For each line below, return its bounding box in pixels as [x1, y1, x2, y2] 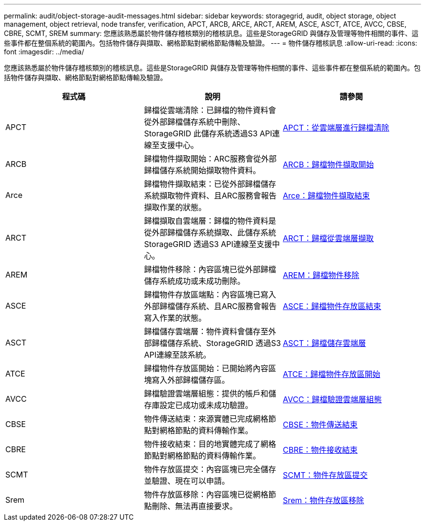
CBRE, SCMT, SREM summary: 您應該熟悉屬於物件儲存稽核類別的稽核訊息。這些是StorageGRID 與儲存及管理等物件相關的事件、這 [4, 29, 419, 37]
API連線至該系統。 [144, 350, 211, 360]
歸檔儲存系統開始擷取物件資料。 [144, 165, 261, 175]
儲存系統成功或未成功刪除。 [144, 276, 245, 286]
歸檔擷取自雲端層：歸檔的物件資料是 [144, 216, 276, 226]
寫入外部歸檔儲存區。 [151, 375, 229, 385]
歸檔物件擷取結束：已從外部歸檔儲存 [144, 179, 276, 189]
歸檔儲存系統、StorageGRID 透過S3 [151, 338, 281, 348]
